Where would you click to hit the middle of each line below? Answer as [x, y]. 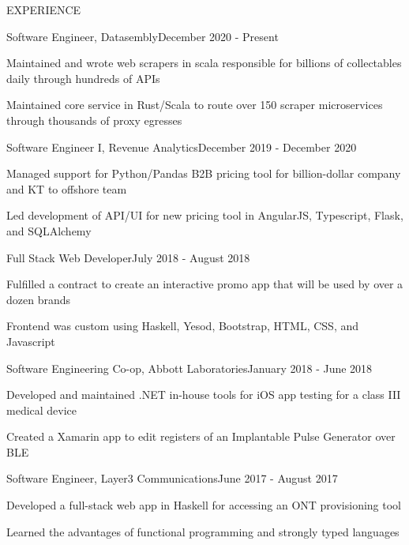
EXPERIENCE [44, 9]
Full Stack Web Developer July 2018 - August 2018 [128, 257]
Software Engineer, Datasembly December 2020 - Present [143, 36]
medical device [42, 410]
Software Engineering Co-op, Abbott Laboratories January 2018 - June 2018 [189, 368]
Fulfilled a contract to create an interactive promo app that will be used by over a [205, 284]
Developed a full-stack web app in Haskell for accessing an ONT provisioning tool [204, 505]
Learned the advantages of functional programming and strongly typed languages [203, 531]
